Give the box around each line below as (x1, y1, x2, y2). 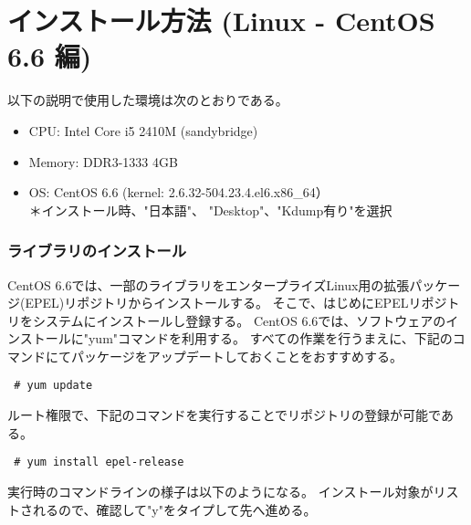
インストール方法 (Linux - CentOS (7, 2, 435, 39)
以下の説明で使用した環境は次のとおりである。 (7, 90, 288, 110)
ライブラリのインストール (7, 239, 186, 262)
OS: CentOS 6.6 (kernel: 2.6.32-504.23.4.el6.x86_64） (28, 183, 329, 202)
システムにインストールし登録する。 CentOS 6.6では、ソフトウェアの (32, 310, 446, 330)
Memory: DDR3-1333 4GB (28, 152, 178, 171)
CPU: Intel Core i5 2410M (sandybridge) (28, 121, 258, 140)
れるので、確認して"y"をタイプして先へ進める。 (32, 499, 317, 519)
